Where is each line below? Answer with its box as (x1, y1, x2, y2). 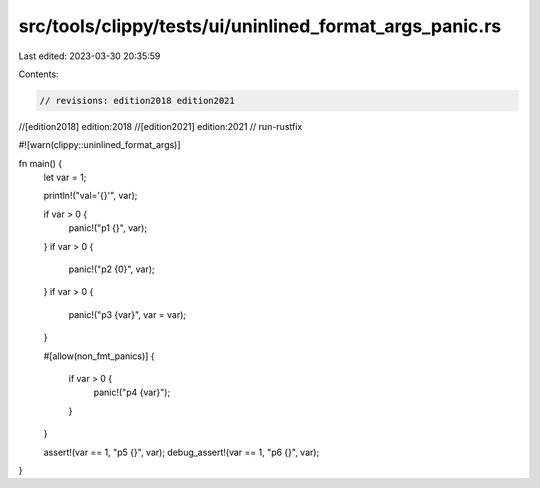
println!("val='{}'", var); (43, 190, 138, 202)
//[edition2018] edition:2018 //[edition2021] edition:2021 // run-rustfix (18, 120, 303, 132)
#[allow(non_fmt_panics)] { (43, 350, 155, 362)
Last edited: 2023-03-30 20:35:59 (18, 50, 161, 62)
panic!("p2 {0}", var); (68, 263, 155, 275)
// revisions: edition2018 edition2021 (39, 95, 235, 106)
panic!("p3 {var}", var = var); (68, 308, 187, 320)
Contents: (18, 68, 59, 80)
